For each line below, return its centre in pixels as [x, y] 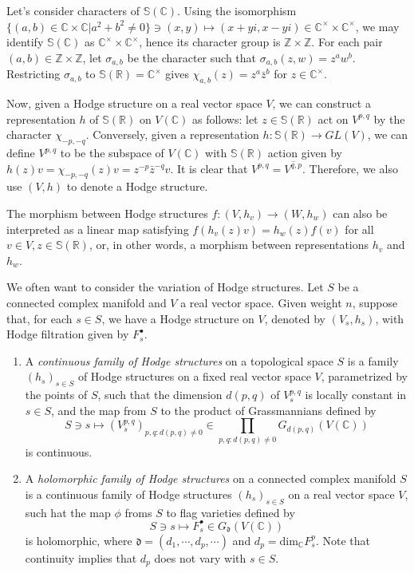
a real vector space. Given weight [261, 302]
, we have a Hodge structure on [178, 318]
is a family [373, 360]
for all [359, 229]
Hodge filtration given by [68, 334]
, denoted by [295, 318]
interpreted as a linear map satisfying [98, 229]
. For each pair [347, 42]
